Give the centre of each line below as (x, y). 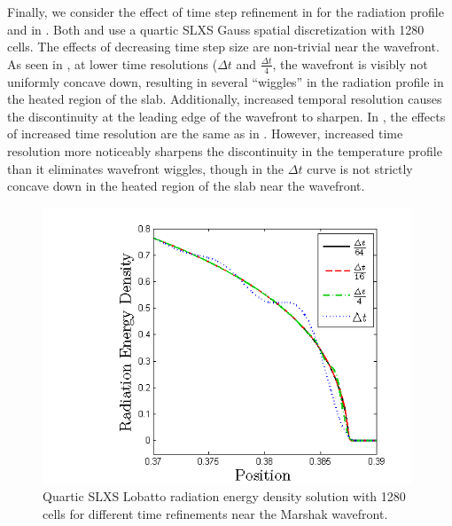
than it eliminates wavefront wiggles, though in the (146, 168)
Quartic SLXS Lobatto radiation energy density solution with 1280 (224, 496)
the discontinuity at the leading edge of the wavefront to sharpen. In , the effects (226, 116)
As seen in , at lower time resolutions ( (113, 63)
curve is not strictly (360, 168)
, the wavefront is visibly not (350, 63)
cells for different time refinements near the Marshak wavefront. (215, 513)
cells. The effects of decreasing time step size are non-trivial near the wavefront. (223, 47)
